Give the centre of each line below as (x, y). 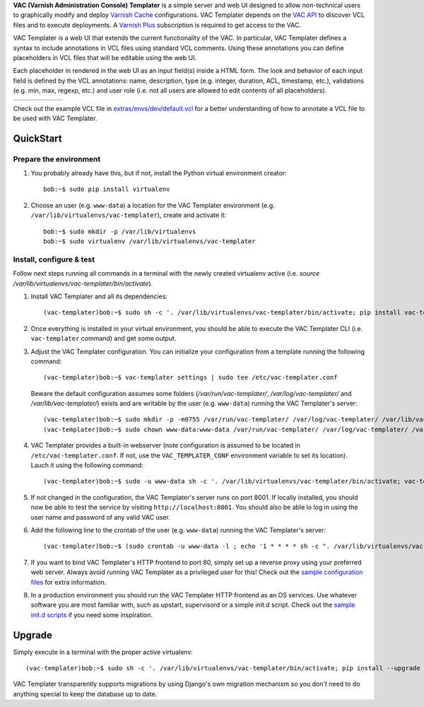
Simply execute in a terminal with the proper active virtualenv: (103, 652)
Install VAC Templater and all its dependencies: (99, 296)
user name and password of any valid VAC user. (101, 517)
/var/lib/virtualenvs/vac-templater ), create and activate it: (129, 215)
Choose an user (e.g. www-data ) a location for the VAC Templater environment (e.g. (153, 205)
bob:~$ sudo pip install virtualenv (107, 189)
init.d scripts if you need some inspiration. (92, 614)
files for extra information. (69, 582)
